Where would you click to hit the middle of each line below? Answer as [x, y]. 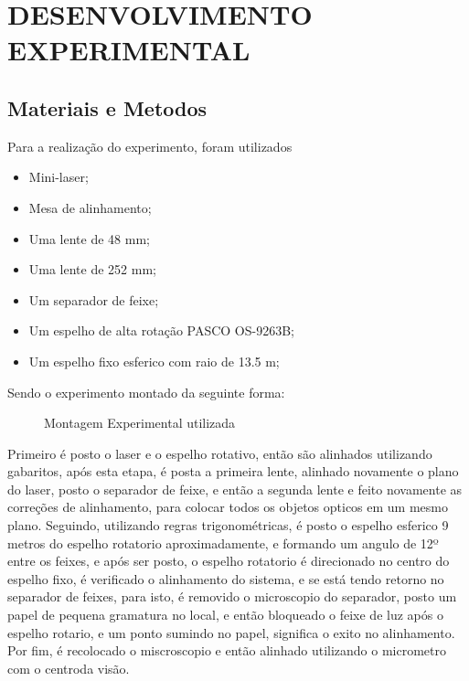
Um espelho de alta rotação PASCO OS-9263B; [162, 330]
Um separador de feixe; [94, 299]
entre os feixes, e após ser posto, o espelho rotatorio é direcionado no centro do [229, 561]
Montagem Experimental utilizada [140, 423]
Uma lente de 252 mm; [92, 269]
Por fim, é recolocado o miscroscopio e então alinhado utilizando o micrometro [227, 650]
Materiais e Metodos [107, 107]
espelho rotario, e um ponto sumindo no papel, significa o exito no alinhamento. [231, 632]
